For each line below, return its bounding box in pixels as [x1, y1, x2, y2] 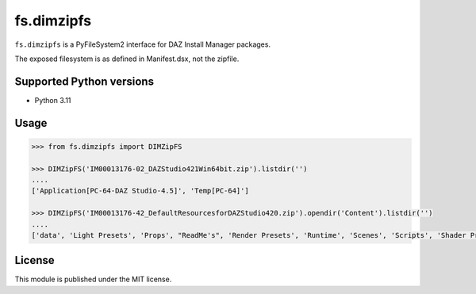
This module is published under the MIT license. [14, 274, 172, 284]
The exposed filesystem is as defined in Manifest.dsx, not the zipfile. [14, 54, 240, 63]
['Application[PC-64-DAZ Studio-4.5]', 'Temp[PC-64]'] [31, 186, 249, 196]
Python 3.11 [34, 95, 71, 105]
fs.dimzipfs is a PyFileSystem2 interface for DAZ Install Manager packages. [14, 40, 271, 49]
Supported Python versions [14, 74, 155, 88]
